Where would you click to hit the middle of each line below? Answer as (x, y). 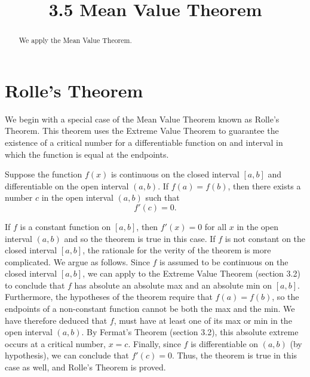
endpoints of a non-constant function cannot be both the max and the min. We (150, 309)
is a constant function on (65, 226)
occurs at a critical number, (55, 343)
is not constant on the (265, 238)
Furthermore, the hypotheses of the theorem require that (109, 297)
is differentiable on (225, 343)
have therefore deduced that (56, 320)
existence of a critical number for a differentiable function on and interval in (144, 142)
